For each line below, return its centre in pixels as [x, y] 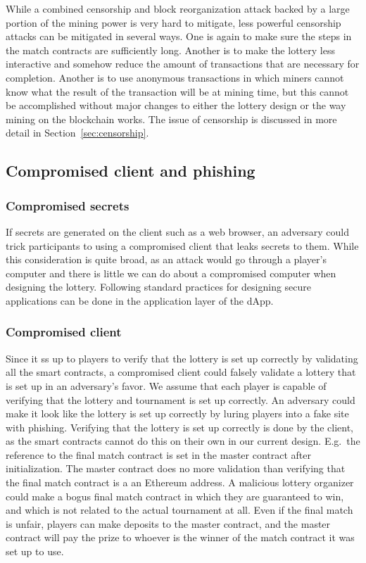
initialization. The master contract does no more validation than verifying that [176, 468]
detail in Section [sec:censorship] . [77, 133]
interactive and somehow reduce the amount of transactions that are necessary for [183, 64]
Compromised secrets [68, 205]
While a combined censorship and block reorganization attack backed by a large [178, 8]
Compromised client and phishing [131, 171]
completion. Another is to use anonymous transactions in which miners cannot [175, 77]
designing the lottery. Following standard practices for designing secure [159, 287]
